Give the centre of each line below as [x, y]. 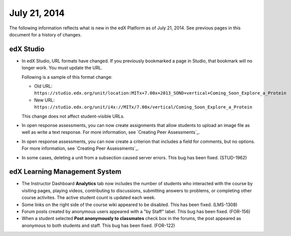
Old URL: [43, 86]
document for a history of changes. [45, 34]
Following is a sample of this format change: [67, 77]
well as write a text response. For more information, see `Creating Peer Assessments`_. [111, 132]
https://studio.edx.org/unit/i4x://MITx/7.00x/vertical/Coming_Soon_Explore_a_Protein [143, 107]
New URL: [44, 100]
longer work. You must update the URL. [62, 68]
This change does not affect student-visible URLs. [73, 116]
